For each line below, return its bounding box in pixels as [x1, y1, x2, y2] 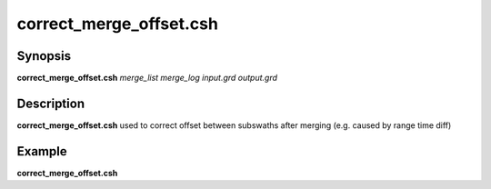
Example [16, 144, 67, 159]
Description [16, 95, 85, 111]
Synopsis [16, 48, 72, 64]
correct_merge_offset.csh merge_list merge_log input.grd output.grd [16, 73, 277, 84]
